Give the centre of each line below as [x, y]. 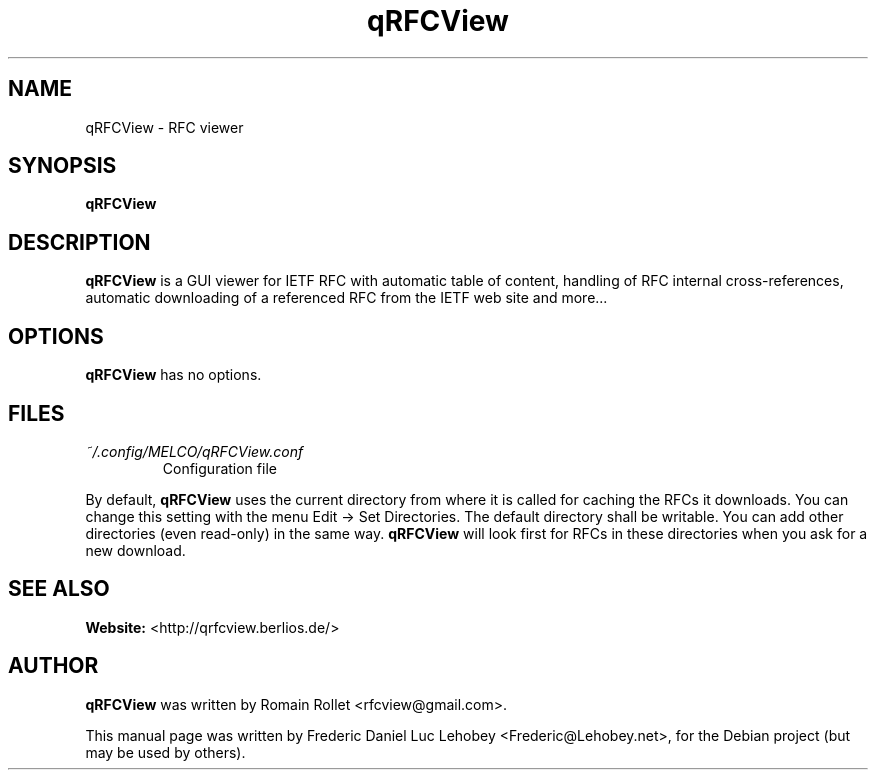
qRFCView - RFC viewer [164, 127]
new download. [135, 550]
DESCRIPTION [79, 242]
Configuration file [219, 468]
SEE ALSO [59, 589]
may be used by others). [165, 752]
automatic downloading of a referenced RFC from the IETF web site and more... [346, 298]
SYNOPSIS [62, 166]
